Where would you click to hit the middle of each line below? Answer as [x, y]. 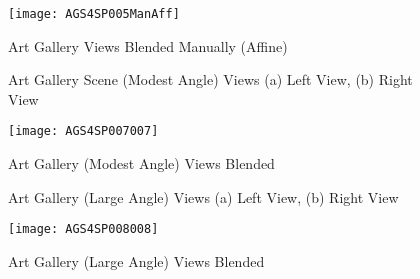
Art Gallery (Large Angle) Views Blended [136, 260]
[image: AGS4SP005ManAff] [94, 14]
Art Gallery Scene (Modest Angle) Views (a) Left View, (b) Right [210, 79]
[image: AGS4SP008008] [83, 229]
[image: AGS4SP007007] [83, 131]
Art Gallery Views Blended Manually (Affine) [148, 45]
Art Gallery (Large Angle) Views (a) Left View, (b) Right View [203, 196]
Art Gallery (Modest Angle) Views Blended [141, 163]
